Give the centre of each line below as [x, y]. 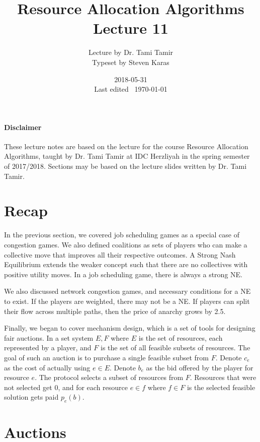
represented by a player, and [48, 348]
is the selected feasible [221, 387]
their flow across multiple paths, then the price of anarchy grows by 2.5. [115, 311]
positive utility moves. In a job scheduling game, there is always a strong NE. [123, 274]
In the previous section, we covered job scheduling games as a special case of [122, 235]
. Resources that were [223, 377]
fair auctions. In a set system [49, 337]
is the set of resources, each [181, 337]
